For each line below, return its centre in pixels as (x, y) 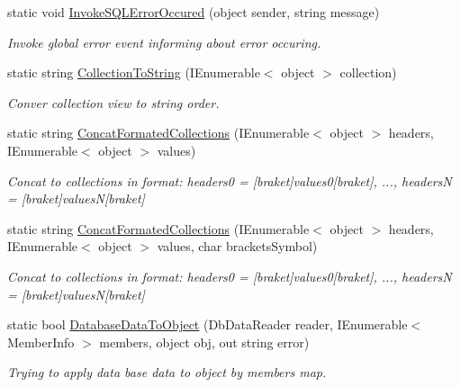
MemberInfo (41, 342)
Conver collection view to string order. (113, 102)
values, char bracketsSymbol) (237, 246)
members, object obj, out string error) (204, 342)
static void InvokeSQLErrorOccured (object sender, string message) (194, 12)
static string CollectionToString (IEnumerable (134, 72)
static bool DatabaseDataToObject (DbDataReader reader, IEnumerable (208, 324)
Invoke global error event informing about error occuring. (164, 42)
